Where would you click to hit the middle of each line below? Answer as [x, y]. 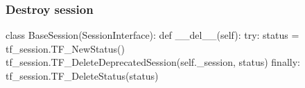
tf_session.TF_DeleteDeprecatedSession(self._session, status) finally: [153, 62]
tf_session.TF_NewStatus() [66, 48]
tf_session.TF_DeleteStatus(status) [82, 76]
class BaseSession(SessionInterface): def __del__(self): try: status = [152, 35]
